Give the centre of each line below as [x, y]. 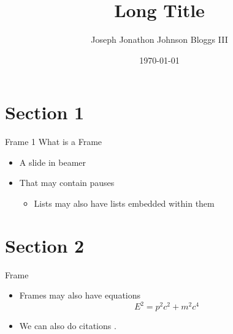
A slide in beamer [53, 162]
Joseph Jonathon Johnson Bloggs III [159, 39]
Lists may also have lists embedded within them [124, 203]
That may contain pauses [67, 183]
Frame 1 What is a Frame [54, 142]
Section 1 [45, 112]
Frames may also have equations [80, 295]
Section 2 [45, 245]
